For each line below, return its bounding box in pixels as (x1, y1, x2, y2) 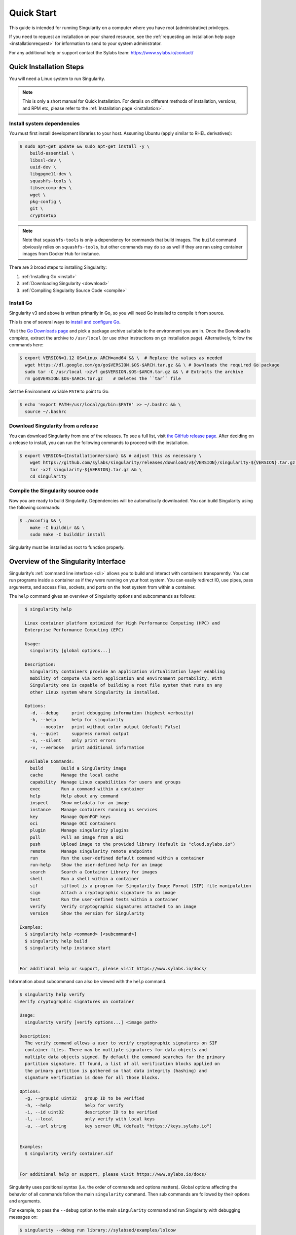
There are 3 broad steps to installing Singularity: (9, 264, 107, 270)
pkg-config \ (30, 199, 62, 205)
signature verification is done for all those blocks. (25, 1074, 160, 1080)
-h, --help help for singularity (30, 717, 124, 723)
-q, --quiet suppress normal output (30, 731, 129, 737)
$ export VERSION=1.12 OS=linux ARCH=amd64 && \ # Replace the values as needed (19, 355, 223, 361)
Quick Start (9, 7, 57, 18)
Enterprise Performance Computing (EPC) (25, 627, 124, 633)
